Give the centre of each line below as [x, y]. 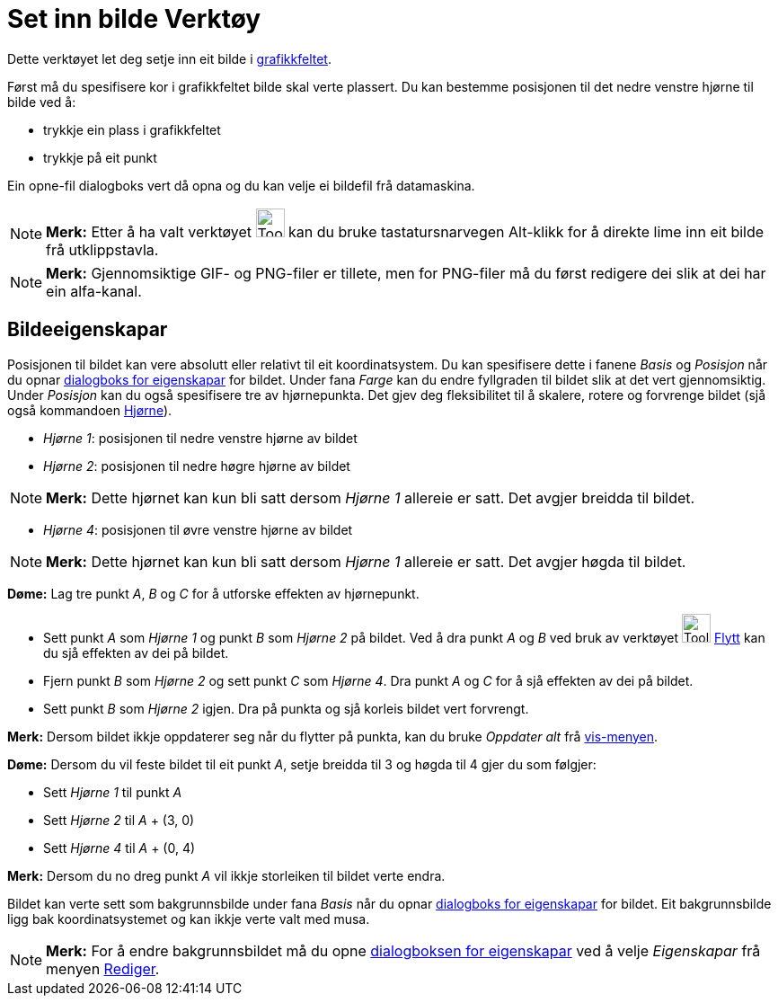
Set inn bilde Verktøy [134, 19]
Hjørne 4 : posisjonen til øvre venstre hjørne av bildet [198, 529]
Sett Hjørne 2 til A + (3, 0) [119, 820]
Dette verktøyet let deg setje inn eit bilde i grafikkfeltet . [169, 58]
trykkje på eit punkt [100, 157]
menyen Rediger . [103, 968]
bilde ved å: [42, 102]
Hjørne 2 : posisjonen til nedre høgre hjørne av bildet [197, 466]
